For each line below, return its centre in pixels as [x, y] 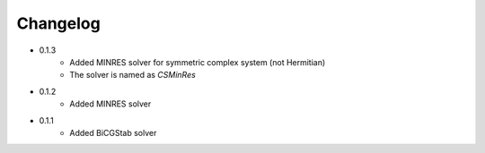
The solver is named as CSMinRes [133, 75]
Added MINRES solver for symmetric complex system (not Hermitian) [198, 62]
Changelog [58, 23]
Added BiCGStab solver [113, 132]
